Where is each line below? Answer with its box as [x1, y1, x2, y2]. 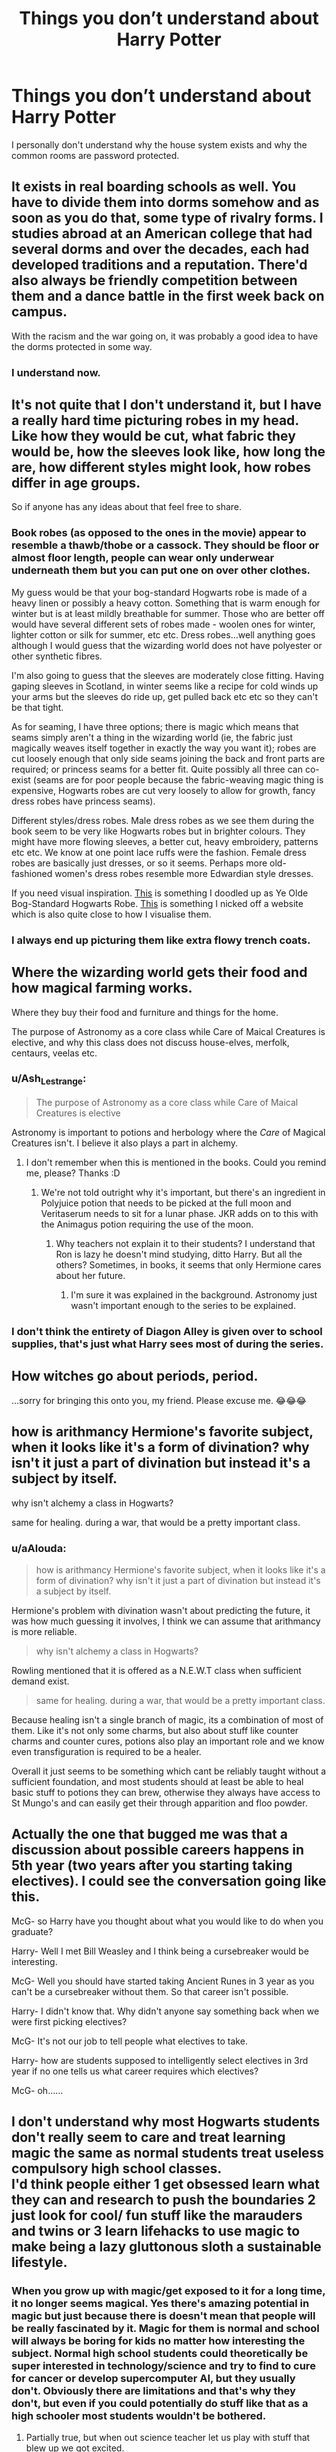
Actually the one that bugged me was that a [11, 1826, 288, 1843]
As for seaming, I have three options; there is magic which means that [11, 720, 299, 732]
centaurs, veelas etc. [11, 1047, 98, 1059]
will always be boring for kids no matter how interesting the [11, 2334, 306, 2348]
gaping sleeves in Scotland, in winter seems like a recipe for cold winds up [11, 680, 319, 692]
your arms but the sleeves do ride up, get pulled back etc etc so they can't [11, 690, 319, 702]
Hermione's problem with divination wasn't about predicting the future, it [11, 1604, 311, 1616]
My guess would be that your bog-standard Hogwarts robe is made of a [11, 586, 308, 598]
